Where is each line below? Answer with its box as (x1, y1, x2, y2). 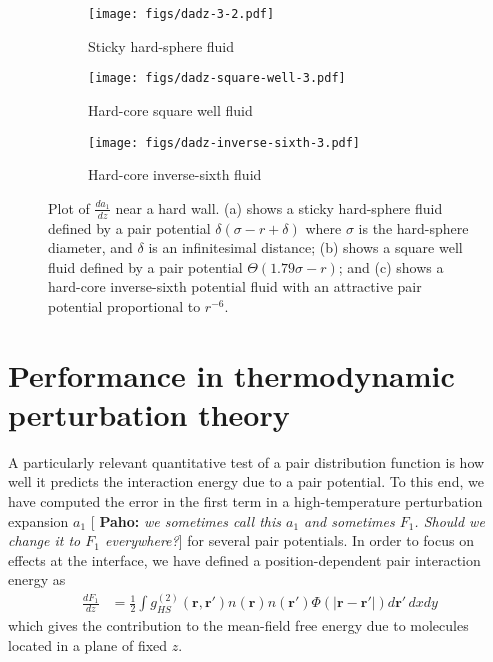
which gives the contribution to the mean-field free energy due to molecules (8, 615, 469, 636)
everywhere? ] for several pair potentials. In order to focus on (104, 530, 474, 551)
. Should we (414, 510, 485, 531)
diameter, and (48, 237, 133, 258)
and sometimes (304, 510, 395, 531)
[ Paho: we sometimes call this (90, 510, 281, 531)
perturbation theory (8, 393, 290, 434)
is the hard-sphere (358, 217, 469, 238)
